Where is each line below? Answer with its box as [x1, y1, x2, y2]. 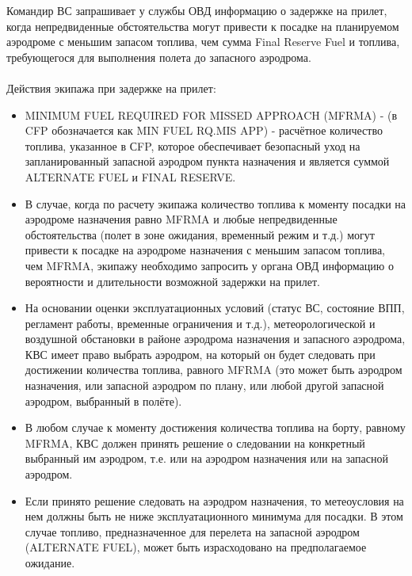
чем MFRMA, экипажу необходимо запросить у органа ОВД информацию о [25, 257, 394, 273]
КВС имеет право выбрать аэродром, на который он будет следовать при [25, 345, 376, 362]
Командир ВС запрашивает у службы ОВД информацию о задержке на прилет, [6, 2, 387, 18]
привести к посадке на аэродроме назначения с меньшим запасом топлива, [25, 242, 386, 258]
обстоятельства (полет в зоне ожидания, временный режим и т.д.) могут [25, 226, 375, 242]
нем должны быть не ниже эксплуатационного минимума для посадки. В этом [25, 508, 403, 525]
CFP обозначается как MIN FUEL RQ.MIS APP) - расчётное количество [25, 122, 383, 139]
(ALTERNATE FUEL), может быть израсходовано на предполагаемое [25, 539, 367, 555]
